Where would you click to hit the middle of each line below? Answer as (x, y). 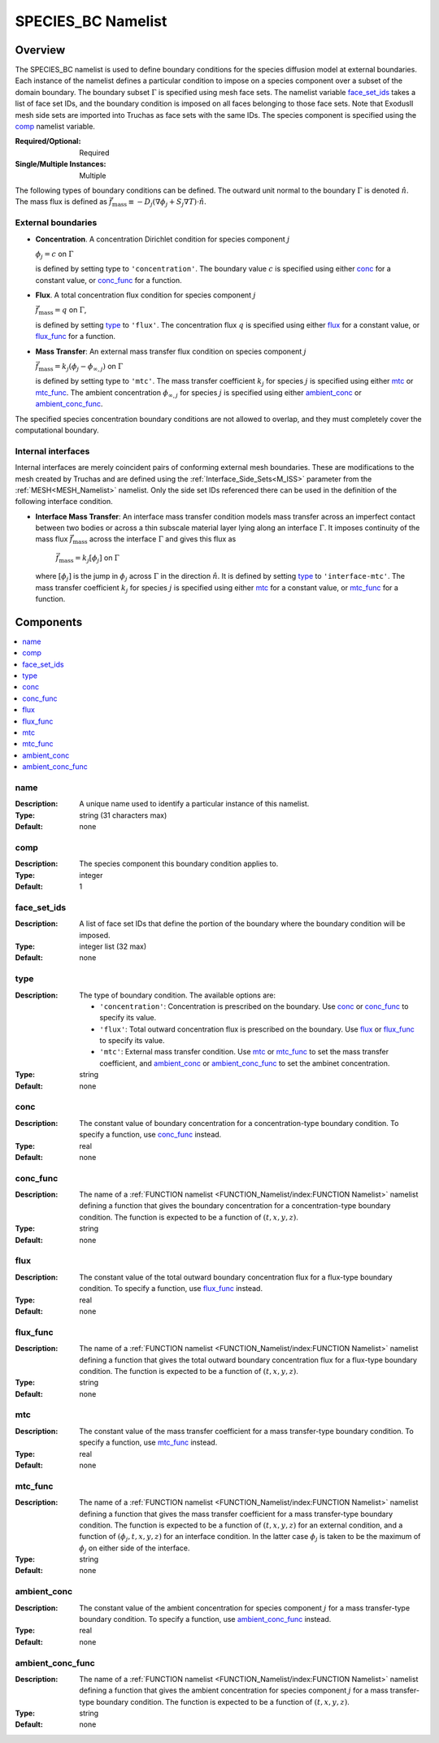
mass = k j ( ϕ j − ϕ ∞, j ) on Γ (80, 367)
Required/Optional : (48, 141)
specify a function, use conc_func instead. (150, 1135)
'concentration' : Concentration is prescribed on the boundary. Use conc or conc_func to (254, 1006)
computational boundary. (57, 430)
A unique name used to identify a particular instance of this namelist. (194, 804)
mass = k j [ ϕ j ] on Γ (89, 559)
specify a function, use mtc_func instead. (148, 1442)
